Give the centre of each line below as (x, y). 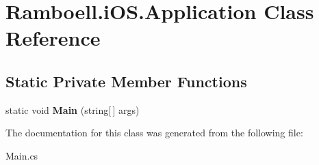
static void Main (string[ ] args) (73, 109)
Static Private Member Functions (126, 81)
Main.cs (22, 155)
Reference (53, 38)
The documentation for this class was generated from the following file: (154, 133)
